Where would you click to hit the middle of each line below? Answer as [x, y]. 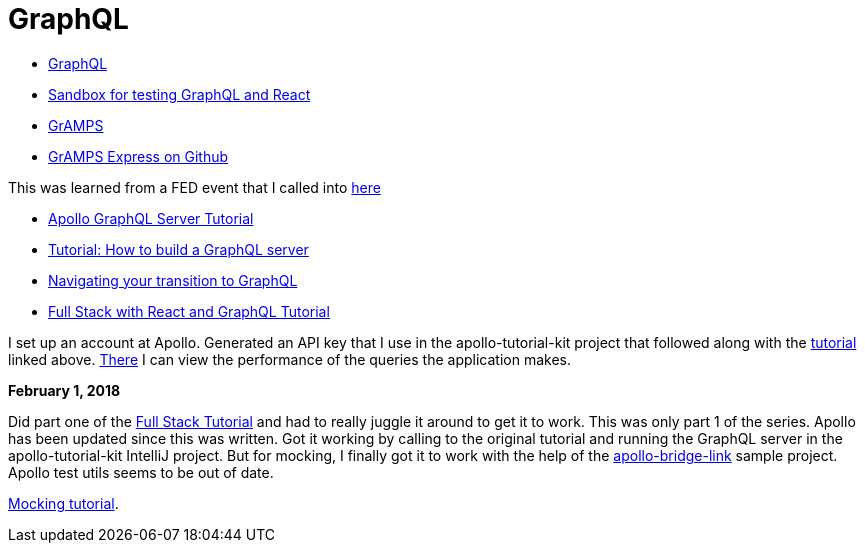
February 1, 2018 [64, 390]
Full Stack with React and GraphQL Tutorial [189, 311]
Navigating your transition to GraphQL [173, 280]
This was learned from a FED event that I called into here [194, 187]
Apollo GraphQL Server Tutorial [151, 218]
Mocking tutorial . [63, 503]
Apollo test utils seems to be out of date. [141, 472]
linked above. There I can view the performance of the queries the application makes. [289, 359]
